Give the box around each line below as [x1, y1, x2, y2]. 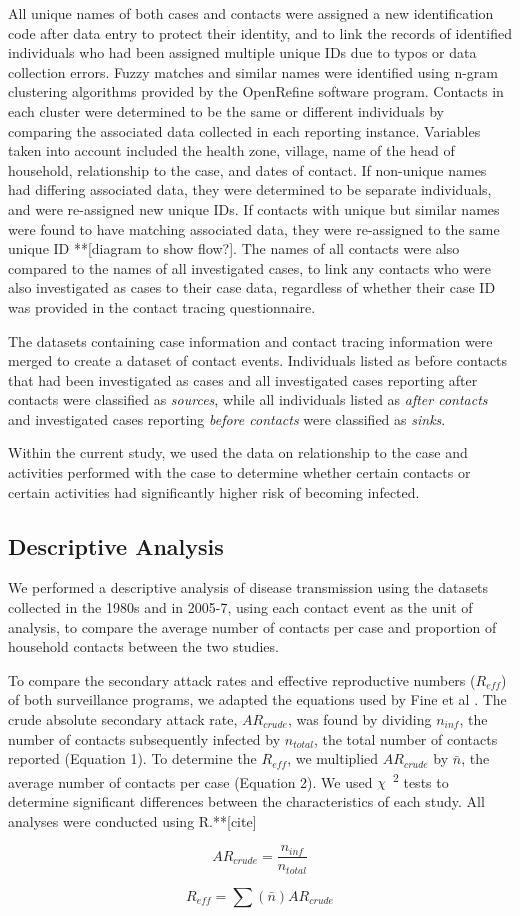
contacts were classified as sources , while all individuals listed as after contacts [8, 389, 488, 410]
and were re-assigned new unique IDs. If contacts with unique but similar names [8, 198, 500, 219]
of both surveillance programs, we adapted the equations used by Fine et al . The [8, 689, 507, 710]
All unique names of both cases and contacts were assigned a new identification [8, 3, 494, 23]
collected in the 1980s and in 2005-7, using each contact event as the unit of [8, 597, 473, 618]
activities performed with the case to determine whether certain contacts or [8, 462, 471, 483]
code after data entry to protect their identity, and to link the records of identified [8, 22, 512, 43]
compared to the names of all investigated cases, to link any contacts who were [8, 257, 491, 278]
